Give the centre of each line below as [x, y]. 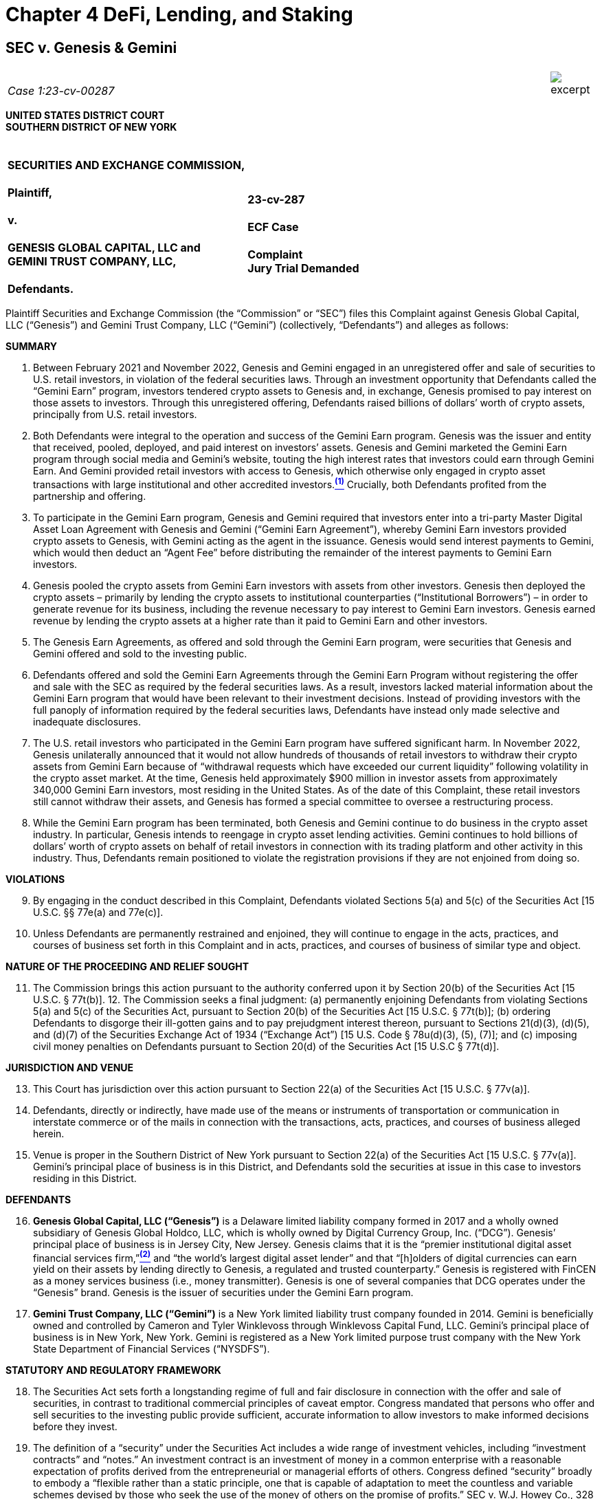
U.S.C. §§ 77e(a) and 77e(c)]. [98, 912]
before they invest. [75, 1427]
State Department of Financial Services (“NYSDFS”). [152, 1349]
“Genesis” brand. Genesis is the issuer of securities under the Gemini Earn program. [223, 1293]
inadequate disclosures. [87, 721]
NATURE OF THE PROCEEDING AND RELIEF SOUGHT [127, 966]
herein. [49, 1133]
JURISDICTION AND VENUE [70, 1067]
